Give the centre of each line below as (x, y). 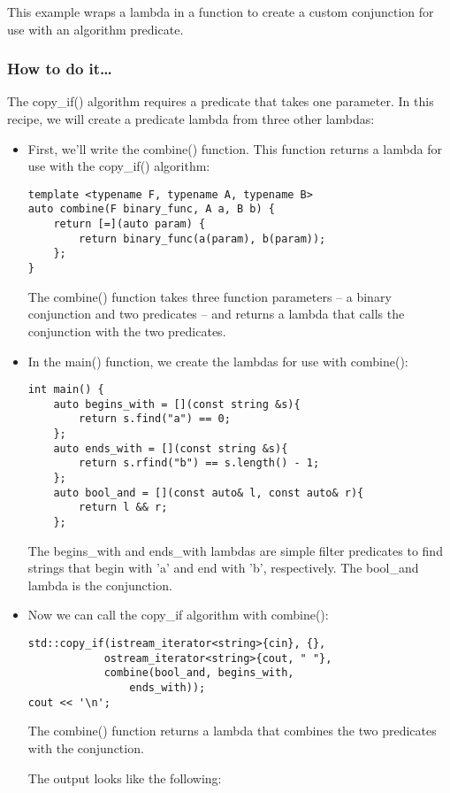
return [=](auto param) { (130, 224)
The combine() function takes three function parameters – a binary (210, 296)
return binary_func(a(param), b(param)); (202, 239)
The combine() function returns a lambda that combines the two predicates (232, 731)
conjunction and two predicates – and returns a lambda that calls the (216, 314)
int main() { (66, 390)
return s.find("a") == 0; (155, 419)
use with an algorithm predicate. (95, 29)
